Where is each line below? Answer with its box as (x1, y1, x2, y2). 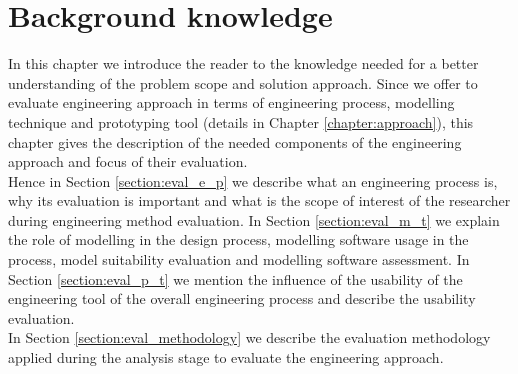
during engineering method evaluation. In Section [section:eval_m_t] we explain (8, 209, 500, 230)
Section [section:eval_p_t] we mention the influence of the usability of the (8, 268, 463, 289)
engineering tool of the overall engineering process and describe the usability (8, 288, 476, 309)
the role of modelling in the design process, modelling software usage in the (8, 229, 469, 250)
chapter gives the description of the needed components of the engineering (8, 131, 462, 152)
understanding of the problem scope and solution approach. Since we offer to (8, 72, 478, 93)
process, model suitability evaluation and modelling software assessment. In (8, 249, 470, 270)
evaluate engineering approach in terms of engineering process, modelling (8, 92, 455, 113)
